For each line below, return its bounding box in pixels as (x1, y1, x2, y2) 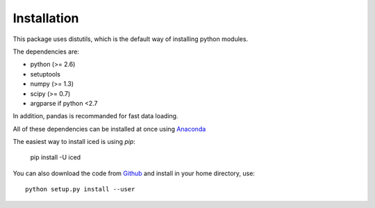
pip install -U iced (30, 153, 81, 161)
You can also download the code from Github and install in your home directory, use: (12, 169, 255, 177)
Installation (12, 10, 79, 26)
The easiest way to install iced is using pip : (12, 138, 135, 146)
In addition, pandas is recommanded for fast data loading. (12, 112, 178, 120)
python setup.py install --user (25, 185, 135, 193)
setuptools (30, 70, 60, 78)
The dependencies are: (12, 47, 80, 56)
